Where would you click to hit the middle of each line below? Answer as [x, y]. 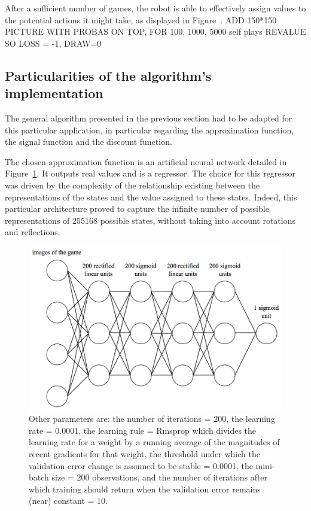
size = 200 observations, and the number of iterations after [160, 477]
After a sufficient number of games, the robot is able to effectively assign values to [155, 8]
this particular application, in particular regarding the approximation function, [150, 130]
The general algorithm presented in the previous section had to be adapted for [149, 118]
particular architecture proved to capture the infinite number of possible [137, 209]
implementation [54, 93]
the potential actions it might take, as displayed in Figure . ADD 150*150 [141, 19]
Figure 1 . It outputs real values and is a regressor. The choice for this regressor [150, 173]
